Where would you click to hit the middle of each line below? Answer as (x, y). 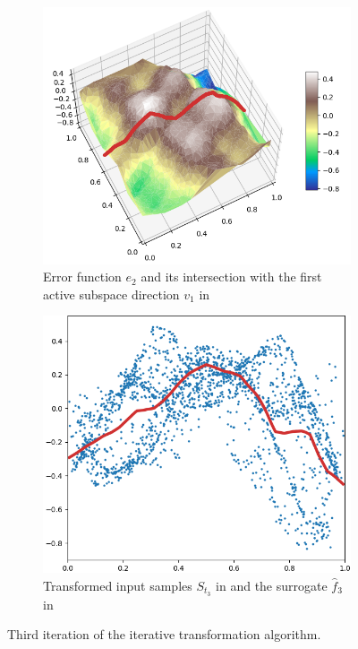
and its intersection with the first (231, 277)
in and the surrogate (272, 585)
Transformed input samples (118, 585)
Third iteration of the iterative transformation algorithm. (164, 634)
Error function (82, 277)
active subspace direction (111, 294)
